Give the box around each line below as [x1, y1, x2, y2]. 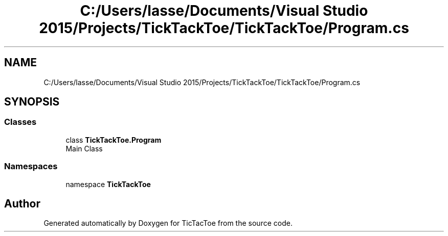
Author [4, 197, 40, 210]
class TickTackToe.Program [65, 135, 162, 144]
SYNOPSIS [4, 95, 60, 109]
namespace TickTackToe [65, 179, 151, 189]
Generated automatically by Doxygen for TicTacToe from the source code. [43, 219, 293, 228]
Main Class [65, 144, 103, 153]
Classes [4, 117, 37, 127]
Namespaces [4, 161, 58, 172]
